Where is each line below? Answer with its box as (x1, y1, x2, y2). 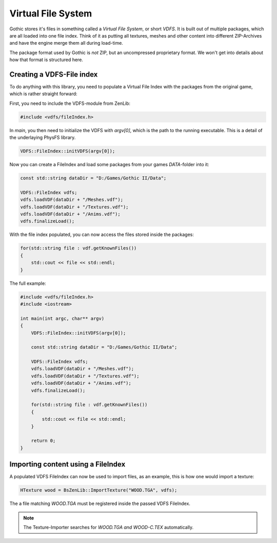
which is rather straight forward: (9, 90, 77, 97)
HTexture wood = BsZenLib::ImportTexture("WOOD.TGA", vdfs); (20, 487, 177, 493)
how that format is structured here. (9, 57, 83, 63)
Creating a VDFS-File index (9, 70, 98, 79)
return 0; (31, 438, 56, 444)
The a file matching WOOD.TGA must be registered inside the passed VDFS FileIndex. (9, 500, 191, 506)
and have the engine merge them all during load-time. (9, 40, 123, 46)
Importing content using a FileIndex (9, 460, 126, 469)
